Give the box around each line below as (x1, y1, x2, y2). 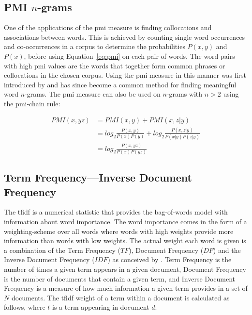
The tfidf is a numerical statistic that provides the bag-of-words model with (4, 207, 228, 217)
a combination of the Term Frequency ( (4, 245, 120, 255)
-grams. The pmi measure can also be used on (25, 89, 161, 99)
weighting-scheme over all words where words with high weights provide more (4, 226, 234, 236)
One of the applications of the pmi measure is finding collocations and (4, 22, 212, 33)
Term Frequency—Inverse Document (4, 170, 192, 185)
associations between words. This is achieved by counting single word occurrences (4, 32, 245, 42)
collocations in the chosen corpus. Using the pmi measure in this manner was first (4, 70, 246, 80)
